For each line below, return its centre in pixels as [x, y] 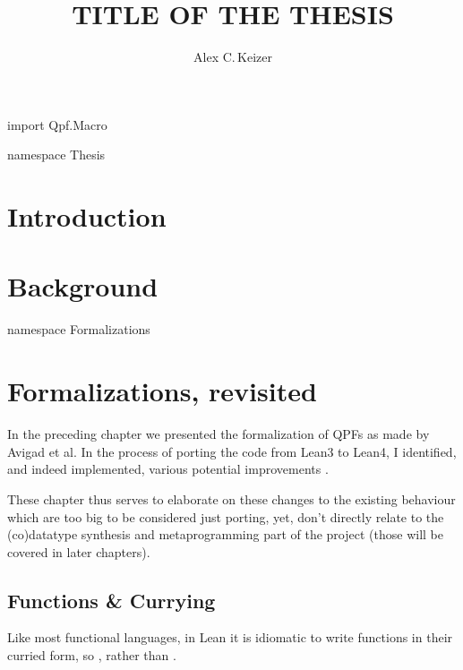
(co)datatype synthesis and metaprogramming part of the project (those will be [225, 534]
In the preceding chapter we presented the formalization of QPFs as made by [219, 434]
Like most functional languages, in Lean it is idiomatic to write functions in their [230, 637]
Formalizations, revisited [162, 391]
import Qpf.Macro [57, 124]
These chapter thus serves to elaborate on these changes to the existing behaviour [231, 498]
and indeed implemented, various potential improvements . [168, 469]
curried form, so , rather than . [92, 655]
